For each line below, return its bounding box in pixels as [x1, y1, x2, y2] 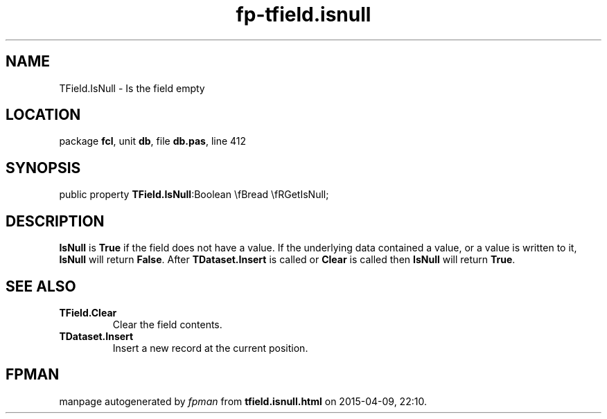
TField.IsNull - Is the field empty [59, 82, 205, 94]
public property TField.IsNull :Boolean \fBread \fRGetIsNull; [59, 188, 329, 201]
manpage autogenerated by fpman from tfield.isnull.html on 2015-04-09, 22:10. [59, 395, 427, 407]
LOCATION [6, 106, 81, 124]
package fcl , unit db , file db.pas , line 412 [59, 135, 247, 148]
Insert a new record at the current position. [112, 341, 308, 354]
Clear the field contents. [112, 318, 222, 330]
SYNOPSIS [6, 159, 81, 177]
